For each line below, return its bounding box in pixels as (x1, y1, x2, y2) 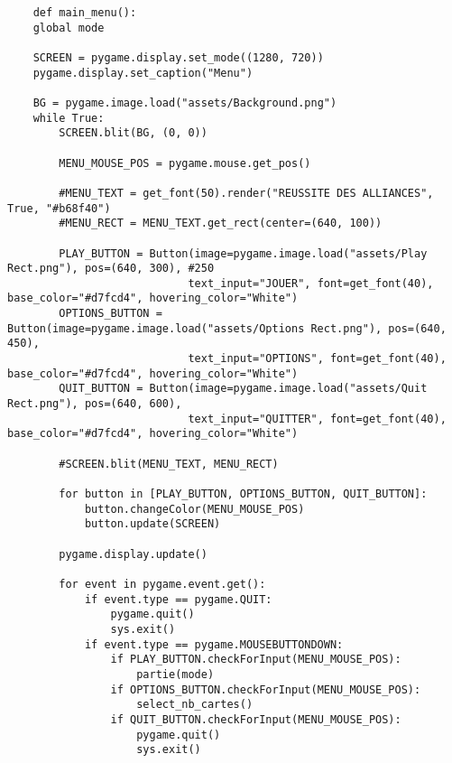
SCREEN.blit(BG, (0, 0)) (59, 126, 208, 140)
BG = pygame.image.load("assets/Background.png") (32, 96, 337, 109)
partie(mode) (136, 667, 215, 681)
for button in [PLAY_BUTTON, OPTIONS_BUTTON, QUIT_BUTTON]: (59, 488, 428, 500)
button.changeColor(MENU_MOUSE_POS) (84, 502, 305, 516)
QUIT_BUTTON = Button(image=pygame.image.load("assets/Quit (59, 382, 428, 395)
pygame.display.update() (59, 547, 208, 561)
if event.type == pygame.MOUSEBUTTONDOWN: (84, 637, 344, 651)
